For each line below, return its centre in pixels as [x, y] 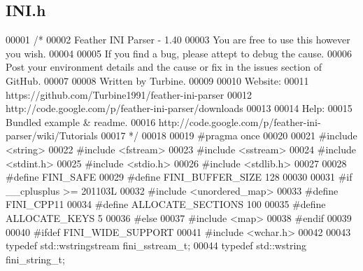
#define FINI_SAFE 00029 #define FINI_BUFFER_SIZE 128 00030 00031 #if [179, 177]
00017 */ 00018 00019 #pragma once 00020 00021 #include [229, 135]
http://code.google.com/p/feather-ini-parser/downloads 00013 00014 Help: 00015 [179, 108]
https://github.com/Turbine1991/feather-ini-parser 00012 [129, 94]
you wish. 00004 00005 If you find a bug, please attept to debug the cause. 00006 [179, 53]
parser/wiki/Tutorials [52, 135]
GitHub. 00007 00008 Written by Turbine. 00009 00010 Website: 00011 [157, 80]
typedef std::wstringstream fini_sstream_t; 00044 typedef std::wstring [156, 245]
